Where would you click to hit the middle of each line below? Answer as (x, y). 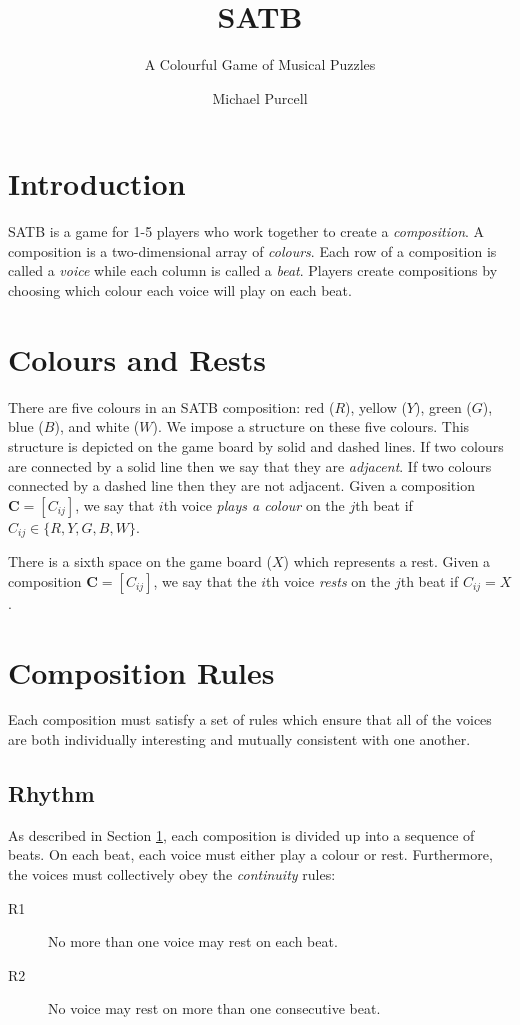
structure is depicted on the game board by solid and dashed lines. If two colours (256, 445)
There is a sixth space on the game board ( (140, 561)
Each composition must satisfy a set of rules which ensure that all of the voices (250, 719)
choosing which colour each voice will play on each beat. (180, 290)
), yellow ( (376, 406)
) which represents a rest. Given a (387, 561)
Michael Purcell (260, 97)
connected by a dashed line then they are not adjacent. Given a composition (241, 485)
